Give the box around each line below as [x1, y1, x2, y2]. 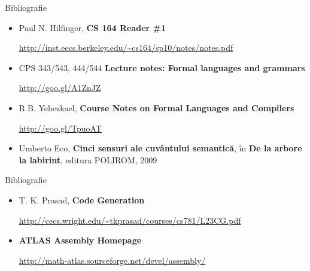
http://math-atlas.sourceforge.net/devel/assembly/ [19, 254, 206, 266]
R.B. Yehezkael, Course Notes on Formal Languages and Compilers [19, 101, 294, 114]
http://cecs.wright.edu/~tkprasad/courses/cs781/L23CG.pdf [19, 214, 241, 226]
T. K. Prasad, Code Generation [19, 193, 145, 206]
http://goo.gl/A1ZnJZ [19, 81, 101, 94]
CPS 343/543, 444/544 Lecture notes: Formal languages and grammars [19, 61, 305, 74]
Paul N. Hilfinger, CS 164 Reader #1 [19, 21, 166, 34]
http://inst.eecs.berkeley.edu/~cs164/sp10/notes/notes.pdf [19, 41, 233, 54]
